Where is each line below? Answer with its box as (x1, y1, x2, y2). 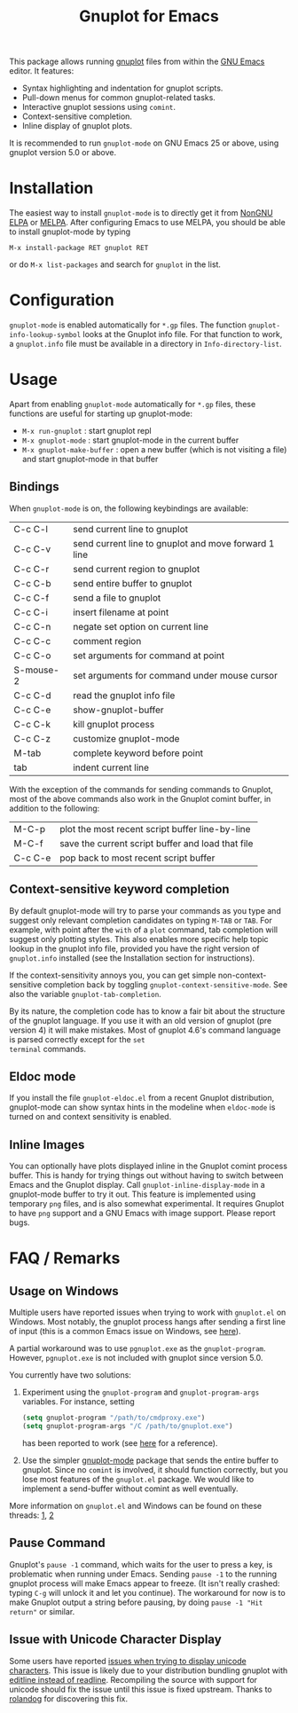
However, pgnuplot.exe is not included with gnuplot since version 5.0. (9, 1353, 263, 1363)
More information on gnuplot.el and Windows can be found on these (9, 1501, 263, 1511)
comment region (72, 634, 142, 647)
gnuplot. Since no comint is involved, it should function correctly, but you (21, 1465, 288, 1474)
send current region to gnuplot (72, 562, 200, 575)
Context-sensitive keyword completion (9, 882, 230, 897)
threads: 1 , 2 (9, 1510, 55, 1520)
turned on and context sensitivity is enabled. (9, 1112, 172, 1122)
